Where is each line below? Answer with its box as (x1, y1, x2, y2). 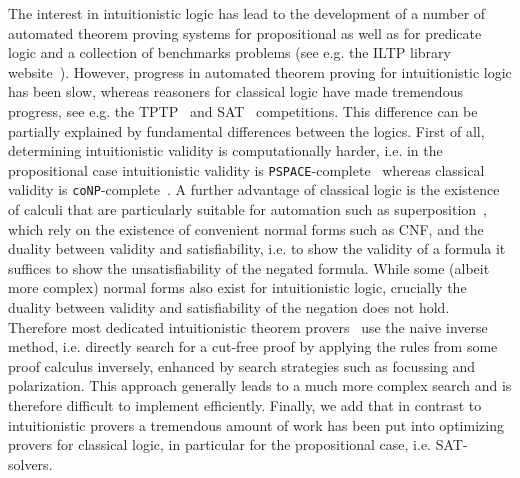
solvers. (8, 453, 53, 474)
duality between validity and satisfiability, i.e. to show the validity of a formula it (8, 238, 506, 259)
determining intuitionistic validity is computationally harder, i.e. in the (8, 140, 443, 161)
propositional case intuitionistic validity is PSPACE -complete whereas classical (8, 159, 485, 180)
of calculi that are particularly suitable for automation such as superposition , (8, 199, 487, 220)
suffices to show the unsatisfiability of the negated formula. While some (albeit (8, 257, 490, 278)
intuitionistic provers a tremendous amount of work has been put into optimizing (8, 414, 504, 435)
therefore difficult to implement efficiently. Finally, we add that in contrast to (8, 395, 482, 415)
